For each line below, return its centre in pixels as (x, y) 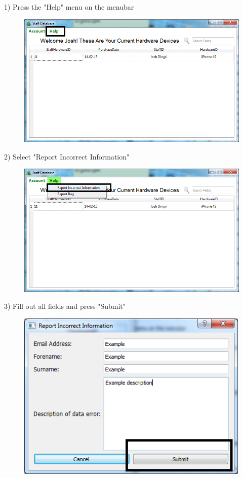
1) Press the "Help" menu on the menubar (69, 7)
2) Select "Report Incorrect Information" (67, 156)
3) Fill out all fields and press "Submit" (65, 306)
